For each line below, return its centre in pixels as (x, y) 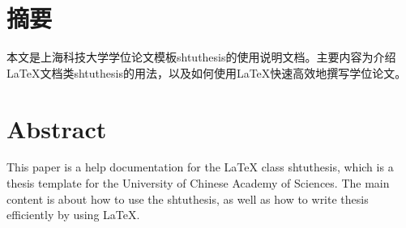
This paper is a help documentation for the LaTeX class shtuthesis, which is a (200, 167)
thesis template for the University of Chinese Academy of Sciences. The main (198, 183)
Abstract (57, 128)
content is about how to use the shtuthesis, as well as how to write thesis (188, 198)
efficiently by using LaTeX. (73, 215)
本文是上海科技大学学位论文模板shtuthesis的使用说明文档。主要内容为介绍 (201, 57)
